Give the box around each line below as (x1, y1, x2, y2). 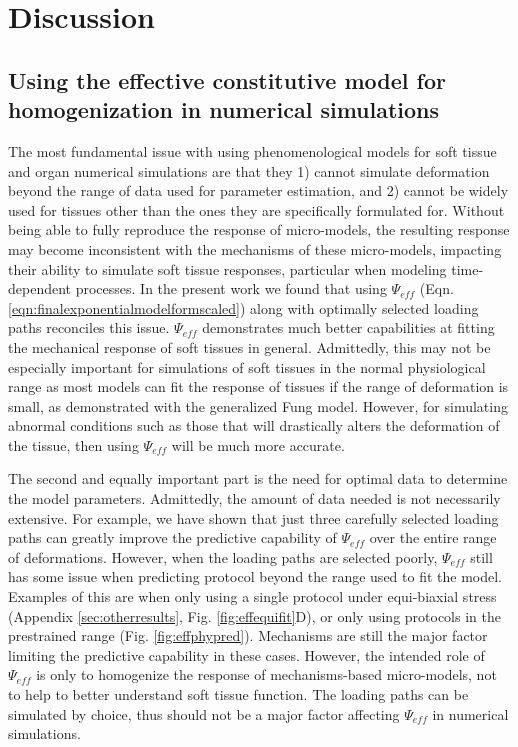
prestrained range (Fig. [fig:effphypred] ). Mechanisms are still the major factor (8, 625, 488, 646)
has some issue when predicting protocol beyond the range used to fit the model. (8, 566, 502, 587)
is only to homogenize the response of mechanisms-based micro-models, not (36, 664, 497, 685)
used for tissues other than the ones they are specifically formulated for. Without (8, 199, 505, 220)
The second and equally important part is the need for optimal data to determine (8, 468, 508, 489)
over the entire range (369, 527, 497, 548)
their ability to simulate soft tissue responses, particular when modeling (8, 258, 447, 279)
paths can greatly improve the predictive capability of (8, 527, 337, 548)
